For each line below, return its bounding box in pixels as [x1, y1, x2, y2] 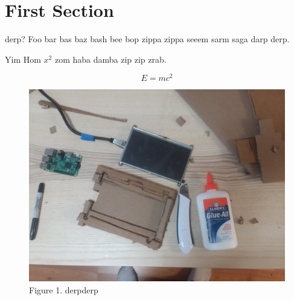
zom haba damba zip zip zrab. [54, 53, 167, 65]
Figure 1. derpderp [29, 283, 98, 296]
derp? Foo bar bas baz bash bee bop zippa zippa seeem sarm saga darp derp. [5, 33, 290, 45]
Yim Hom [5, 53, 41, 65]
